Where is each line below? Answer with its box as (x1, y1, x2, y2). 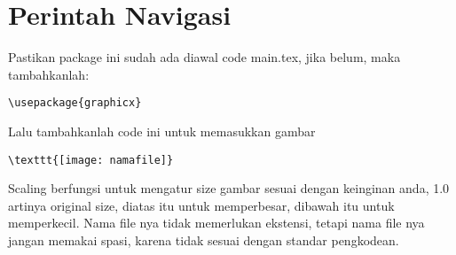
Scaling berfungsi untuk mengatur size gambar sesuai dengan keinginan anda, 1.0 (8, 179, 450, 197)
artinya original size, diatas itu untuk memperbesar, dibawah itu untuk (8, 196, 395, 214)
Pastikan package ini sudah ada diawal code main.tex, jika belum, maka (8, 48, 401, 66)
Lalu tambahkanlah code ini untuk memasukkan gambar (8, 121, 316, 140)
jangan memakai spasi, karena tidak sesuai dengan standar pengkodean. (8, 231, 399, 249)
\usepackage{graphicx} (8, 97, 142, 110)
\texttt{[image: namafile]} (8, 153, 174, 166)
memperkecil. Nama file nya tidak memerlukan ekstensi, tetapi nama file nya (8, 213, 425, 232)
